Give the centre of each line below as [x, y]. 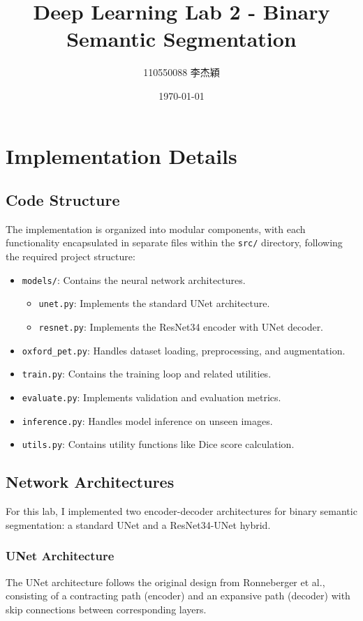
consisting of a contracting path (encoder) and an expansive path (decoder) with [178, 596]
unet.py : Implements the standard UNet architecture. [154, 303]
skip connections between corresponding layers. [106, 609]
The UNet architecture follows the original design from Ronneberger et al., [165, 582]
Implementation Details [121, 155]
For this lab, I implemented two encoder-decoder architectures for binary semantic [181, 511]
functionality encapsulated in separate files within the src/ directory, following [174, 242]
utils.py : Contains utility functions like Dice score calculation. [158, 444]
